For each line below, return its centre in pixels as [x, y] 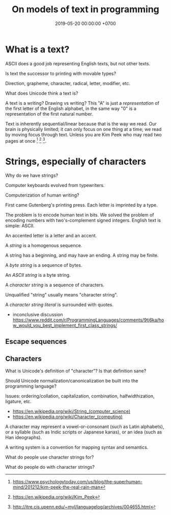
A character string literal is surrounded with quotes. [59, 305]
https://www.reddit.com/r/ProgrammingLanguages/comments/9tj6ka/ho [88, 320]
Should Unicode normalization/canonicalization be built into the [72, 381]
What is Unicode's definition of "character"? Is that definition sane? [76, 371]
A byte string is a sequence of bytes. [44, 265]
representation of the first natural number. [49, 114]
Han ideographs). [24, 438]
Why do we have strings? [32, 175]
